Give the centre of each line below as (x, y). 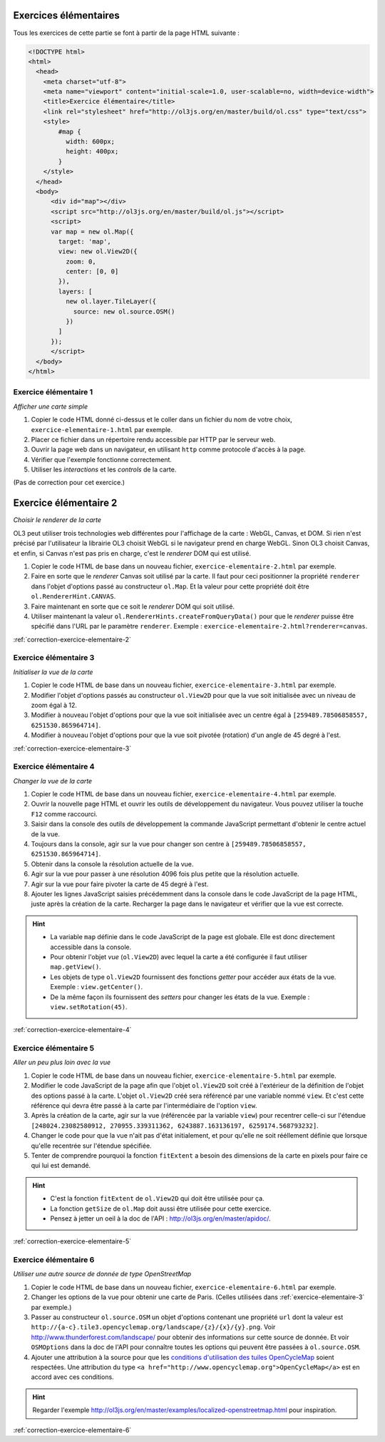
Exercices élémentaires (67, 15)
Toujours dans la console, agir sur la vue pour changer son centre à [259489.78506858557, (169, 844)
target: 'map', (85, 241)
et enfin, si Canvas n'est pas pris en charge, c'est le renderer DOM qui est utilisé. (132, 553)
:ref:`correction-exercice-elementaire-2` (72, 639)
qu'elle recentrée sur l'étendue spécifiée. (92, 1146)
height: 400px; (92, 151)
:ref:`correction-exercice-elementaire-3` (72, 748)
